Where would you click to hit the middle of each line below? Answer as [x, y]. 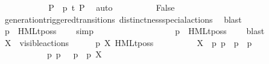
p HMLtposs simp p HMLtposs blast [134, 31]
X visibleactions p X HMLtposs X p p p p [128, 42]
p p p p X [74, 54]
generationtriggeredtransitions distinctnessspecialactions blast [123, 19]
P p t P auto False [112, 7]
